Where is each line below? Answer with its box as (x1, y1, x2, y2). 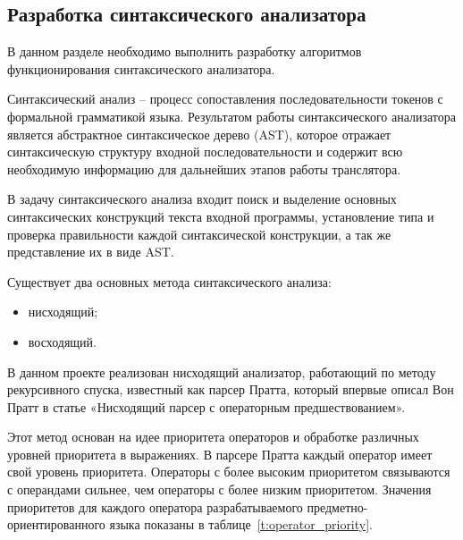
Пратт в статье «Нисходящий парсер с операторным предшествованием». (7, 397, 406, 416)
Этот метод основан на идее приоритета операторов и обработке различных (7, 427, 419, 446)
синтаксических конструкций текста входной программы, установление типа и (7, 207, 434, 225)
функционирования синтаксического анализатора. (7, 59, 275, 78)
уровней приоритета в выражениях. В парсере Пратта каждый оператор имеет (7, 444, 433, 463)
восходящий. (28, 332, 97, 350)
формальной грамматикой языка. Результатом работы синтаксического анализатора (7, 106, 456, 125)
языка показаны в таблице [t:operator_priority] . (109, 515, 374, 534)
